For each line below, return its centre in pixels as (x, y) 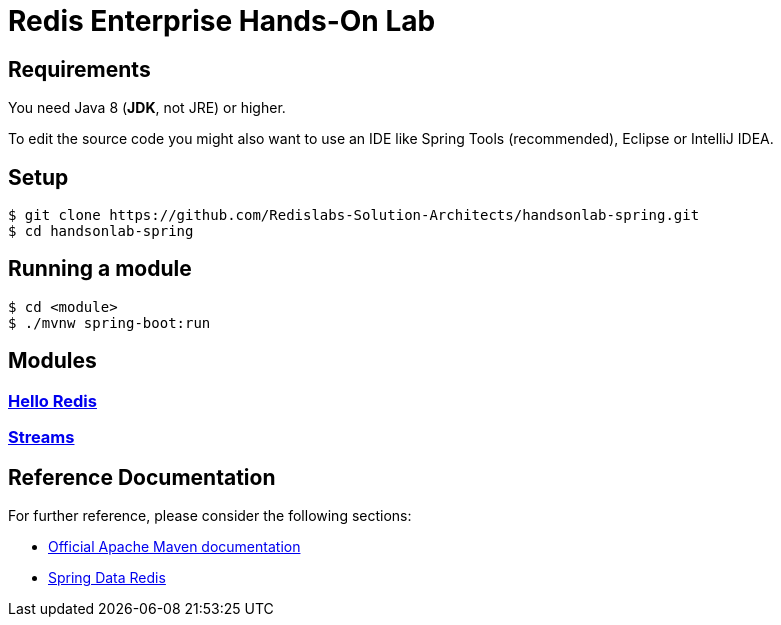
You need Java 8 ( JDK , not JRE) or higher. (147, 108)
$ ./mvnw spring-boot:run (109, 322)
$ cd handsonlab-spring (101, 231)
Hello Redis (52, 400)
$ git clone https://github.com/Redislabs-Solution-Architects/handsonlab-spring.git (354, 215)
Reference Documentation (142, 477)
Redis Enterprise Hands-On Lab (222, 21)
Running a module (100, 269)
